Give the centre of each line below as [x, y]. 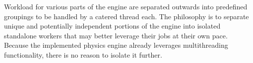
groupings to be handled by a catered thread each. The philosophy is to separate [126, 16]
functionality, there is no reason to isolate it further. [83, 54]
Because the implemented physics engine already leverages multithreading [116, 45]
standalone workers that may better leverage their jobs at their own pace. [116, 35]
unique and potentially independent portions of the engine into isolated [112, 26]
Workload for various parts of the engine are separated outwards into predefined [126, 6]
